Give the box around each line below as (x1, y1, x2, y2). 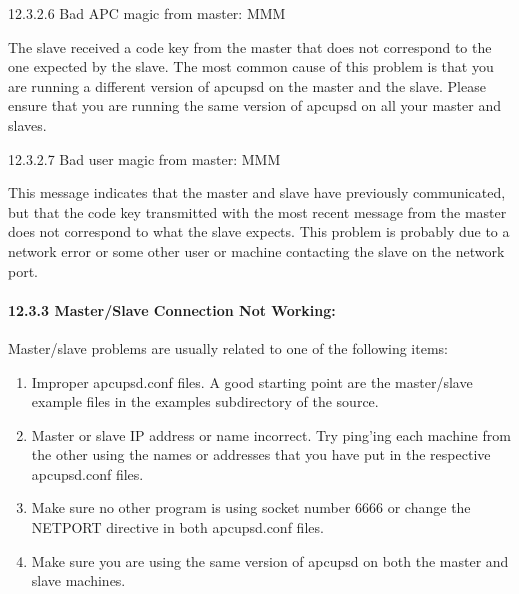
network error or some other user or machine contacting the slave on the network (8, 240, 505, 261)
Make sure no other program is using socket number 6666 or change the (31, 497, 471, 518)
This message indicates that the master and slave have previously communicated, (8, 182, 506, 203)
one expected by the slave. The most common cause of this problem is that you (8, 56, 494, 77)
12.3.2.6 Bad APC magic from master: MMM (8, 3, 286, 23)
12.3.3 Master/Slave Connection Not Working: (8, 299, 336, 320)
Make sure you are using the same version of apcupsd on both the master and (31, 550, 509, 571)
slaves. (8, 114, 47, 135)
